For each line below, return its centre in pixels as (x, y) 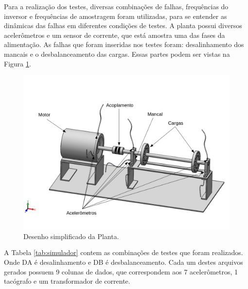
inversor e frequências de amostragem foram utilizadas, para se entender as (115, 16)
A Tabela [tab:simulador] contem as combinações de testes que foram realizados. (124, 252)
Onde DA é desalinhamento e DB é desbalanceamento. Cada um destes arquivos (124, 262)
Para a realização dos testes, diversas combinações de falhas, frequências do (116, 6)
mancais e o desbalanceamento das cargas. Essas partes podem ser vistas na (117, 54)
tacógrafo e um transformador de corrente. (67, 281)
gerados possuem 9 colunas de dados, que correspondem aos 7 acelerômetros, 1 (121, 271)
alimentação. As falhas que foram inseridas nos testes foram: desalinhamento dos (124, 44)
